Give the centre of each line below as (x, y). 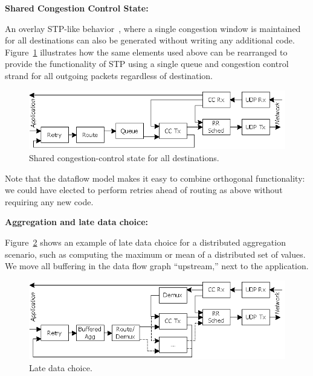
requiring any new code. (49, 201)
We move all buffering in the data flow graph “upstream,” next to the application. (157, 266)
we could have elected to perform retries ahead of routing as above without (144, 190)
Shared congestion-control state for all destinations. (124, 158)
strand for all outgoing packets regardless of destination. (109, 75)
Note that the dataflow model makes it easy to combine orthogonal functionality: (155, 178)
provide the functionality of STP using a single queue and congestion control (147, 64)
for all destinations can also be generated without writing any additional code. (150, 40)
